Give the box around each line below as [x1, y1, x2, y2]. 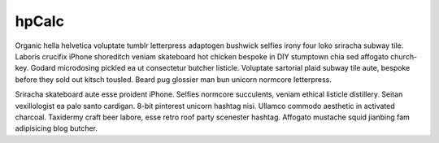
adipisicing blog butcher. [15, 123, 98, 133]
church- [390, 51, 418, 61]
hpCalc [15, 12, 65, 30]
